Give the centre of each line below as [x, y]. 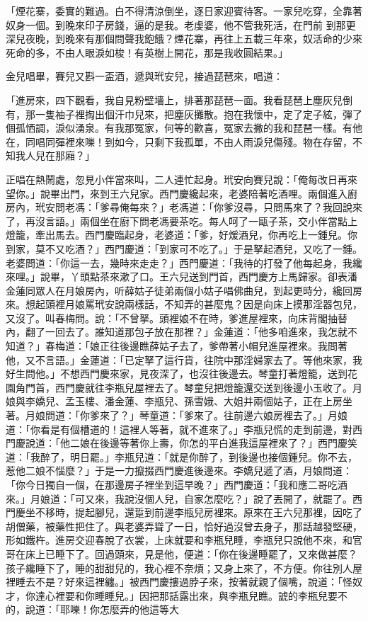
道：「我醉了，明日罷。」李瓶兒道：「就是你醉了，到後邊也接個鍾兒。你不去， [182, 456]
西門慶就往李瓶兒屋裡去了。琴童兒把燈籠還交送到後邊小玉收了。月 [208, 387]
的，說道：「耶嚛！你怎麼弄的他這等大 [92, 609]
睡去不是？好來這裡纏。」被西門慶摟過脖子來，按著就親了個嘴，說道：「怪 [184, 582]
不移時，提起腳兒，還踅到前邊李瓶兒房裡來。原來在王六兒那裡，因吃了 [199, 512]
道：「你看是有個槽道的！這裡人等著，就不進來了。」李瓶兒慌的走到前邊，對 [179, 429]
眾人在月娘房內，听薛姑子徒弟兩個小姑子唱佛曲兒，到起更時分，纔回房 [199, 290]
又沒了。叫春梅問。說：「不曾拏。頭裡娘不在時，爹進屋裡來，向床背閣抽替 [177, 318]
